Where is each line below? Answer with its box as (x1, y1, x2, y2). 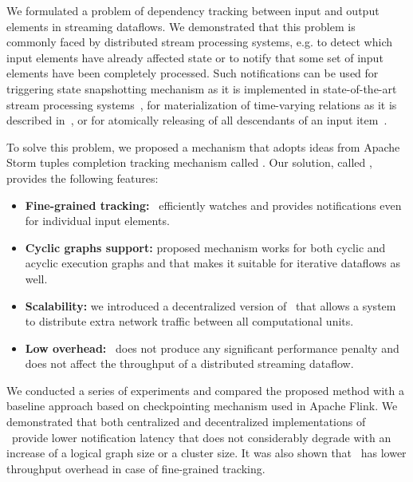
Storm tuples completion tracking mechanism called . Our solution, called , (6, 154, 372, 171)
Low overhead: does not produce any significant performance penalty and (25, 339, 399, 356)
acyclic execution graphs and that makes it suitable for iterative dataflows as (25, 255, 401, 271)
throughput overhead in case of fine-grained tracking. (6, 460, 265, 476)
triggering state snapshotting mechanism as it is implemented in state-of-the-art (6, 80, 397, 97)
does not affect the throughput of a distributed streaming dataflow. (25, 355, 354, 372)
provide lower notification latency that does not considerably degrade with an (11, 429, 391, 445)
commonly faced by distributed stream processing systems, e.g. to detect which (6, 34, 392, 50)
